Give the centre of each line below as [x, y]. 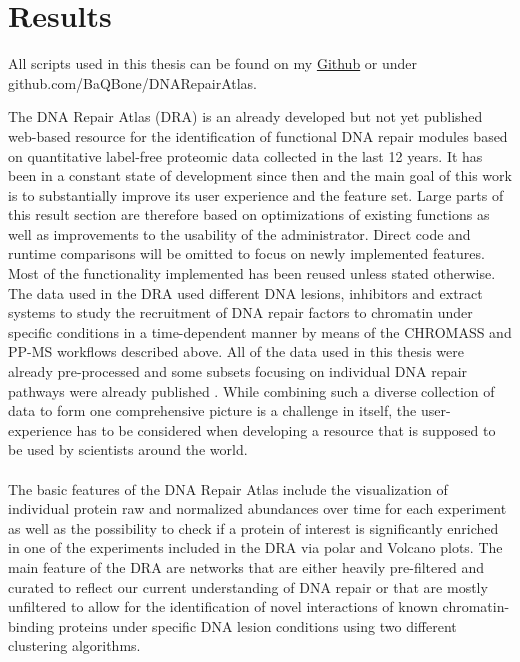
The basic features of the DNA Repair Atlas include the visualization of [228, 488]
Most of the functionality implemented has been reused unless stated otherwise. [252, 273]
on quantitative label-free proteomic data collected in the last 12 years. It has [245, 155]
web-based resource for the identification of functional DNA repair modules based [258, 135]
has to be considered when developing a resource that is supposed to [286, 429]
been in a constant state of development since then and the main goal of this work [260, 175]
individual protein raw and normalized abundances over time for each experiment [257, 508]
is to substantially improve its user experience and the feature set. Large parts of [256, 194]
